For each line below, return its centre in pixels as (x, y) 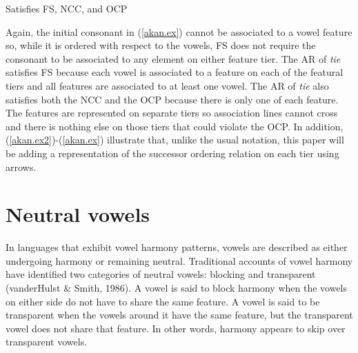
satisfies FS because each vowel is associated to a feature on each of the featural (175, 72)
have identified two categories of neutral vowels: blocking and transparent (161, 274)
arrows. (21, 167)
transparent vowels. (47, 342)
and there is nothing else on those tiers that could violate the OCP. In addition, (175, 126)
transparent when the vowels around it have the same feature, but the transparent (179, 315)
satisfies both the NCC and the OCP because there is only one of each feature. (172, 99)
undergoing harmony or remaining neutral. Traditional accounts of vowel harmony (179, 260)
